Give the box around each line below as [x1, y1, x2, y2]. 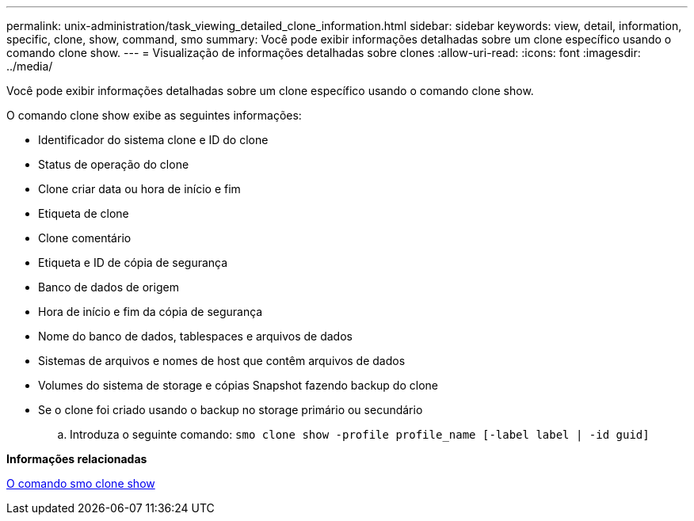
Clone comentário [38, 231, 132, 245]
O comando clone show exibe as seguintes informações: [6, 108, 302, 122]
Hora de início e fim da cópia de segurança [38, 305, 263, 318]
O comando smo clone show [6, 477, 155, 490]
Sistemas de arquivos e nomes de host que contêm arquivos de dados [38, 354, 406, 367]
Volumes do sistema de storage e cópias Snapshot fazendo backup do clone [38, 378, 438, 392]
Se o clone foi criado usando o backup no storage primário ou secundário [38, 403, 423, 416]
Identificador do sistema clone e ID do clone [38, 133, 269, 146]
